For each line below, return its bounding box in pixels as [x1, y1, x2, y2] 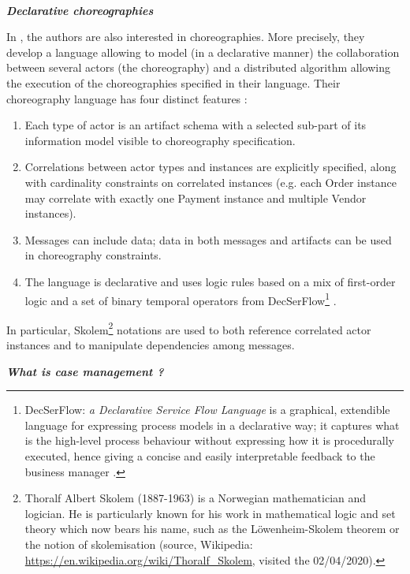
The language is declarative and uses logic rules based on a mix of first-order [24, 273, 396, 289]
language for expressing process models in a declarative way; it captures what [24, 416, 400, 433]
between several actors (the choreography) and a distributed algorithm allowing [6, 59, 390, 76]
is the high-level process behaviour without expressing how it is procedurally [24, 432, 394, 449]
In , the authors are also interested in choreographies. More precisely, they [6, 28, 365, 45]
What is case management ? [6, 363, 164, 379]
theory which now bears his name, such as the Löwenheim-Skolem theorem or [24, 520, 400, 537]
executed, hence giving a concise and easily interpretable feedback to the [24, 447, 375, 464]
